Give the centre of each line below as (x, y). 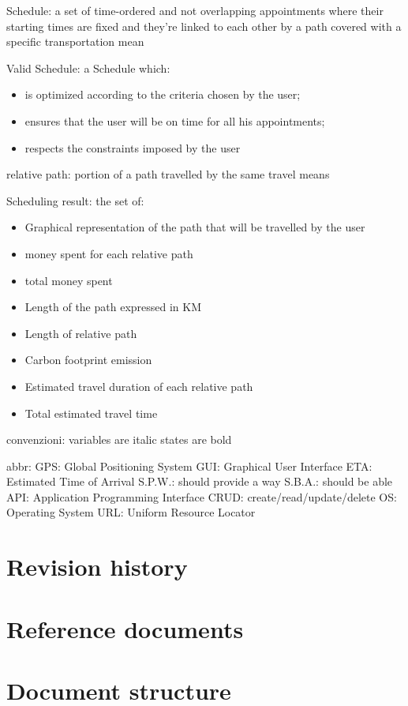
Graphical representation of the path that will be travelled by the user (195, 227)
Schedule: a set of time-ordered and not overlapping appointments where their (195, 10)
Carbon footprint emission (88, 360)
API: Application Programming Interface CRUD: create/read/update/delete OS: (202, 496)
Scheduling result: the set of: (75, 200)
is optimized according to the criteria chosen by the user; (163, 94)
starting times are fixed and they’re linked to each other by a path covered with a (204, 26)
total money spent (69, 280)
